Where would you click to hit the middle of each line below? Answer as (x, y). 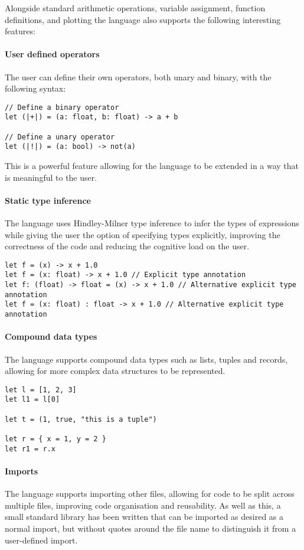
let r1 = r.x (30, 449)
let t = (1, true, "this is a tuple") (81, 419)
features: (20, 31)
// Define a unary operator (60, 137)
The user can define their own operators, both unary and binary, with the (138, 77)
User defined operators (52, 54)
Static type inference (48, 200)
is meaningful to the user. (51, 177)
